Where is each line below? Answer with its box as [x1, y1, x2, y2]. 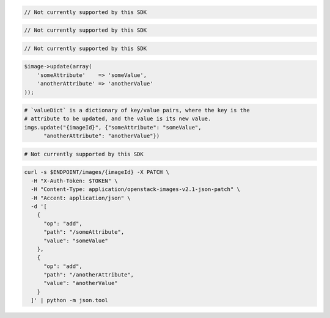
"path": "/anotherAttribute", [43, 272, 134, 278]
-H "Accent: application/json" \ [31, 194, 131, 201]
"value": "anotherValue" [43, 280, 119, 287]
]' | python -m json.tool [31, 297, 108, 304]
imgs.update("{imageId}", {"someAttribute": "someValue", [24, 124, 202, 131]
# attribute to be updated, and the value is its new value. [24, 115, 211, 122]
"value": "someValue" [43, 237, 108, 244]
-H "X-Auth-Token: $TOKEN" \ [31, 177, 119, 184]
